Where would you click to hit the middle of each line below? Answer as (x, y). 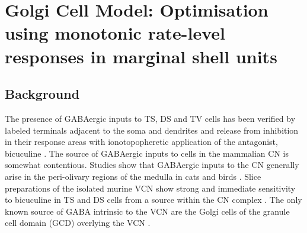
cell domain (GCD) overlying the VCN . (78, 223)
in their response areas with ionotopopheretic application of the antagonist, (141, 142)
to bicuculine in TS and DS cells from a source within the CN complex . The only (153, 200)
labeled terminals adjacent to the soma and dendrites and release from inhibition (152, 130)
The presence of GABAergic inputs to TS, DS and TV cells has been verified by (150, 118)
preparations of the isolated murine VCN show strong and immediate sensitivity (150, 188)
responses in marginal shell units (141, 56)
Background (42, 94)
